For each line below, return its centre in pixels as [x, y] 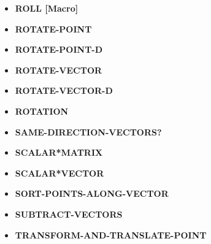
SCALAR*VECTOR [59, 173]
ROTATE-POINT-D [59, 49]
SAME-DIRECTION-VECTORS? [88, 132]
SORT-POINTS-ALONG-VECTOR [92, 193]
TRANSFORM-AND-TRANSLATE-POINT [111, 234]
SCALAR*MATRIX [59, 152]
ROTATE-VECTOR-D [64, 90]
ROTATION [42, 111]
